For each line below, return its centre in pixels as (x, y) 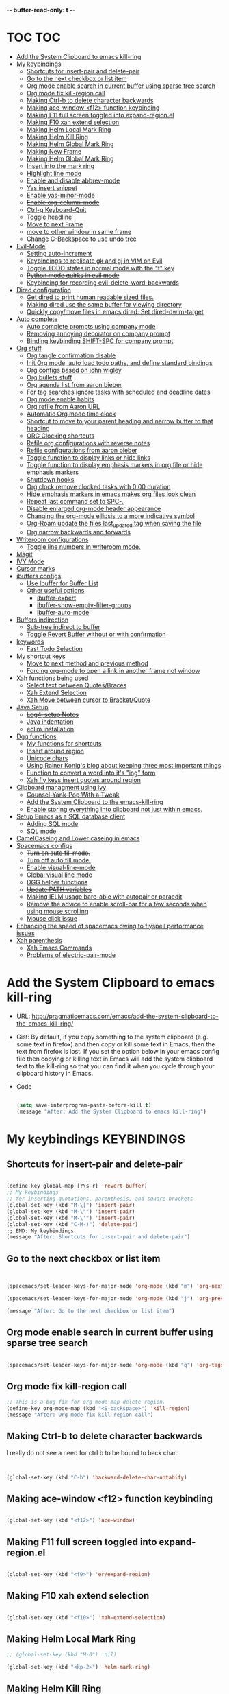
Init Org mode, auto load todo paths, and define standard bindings (119, 362)
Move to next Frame (55, 224)
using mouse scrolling (57, 911)
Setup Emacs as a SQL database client (71, 816)
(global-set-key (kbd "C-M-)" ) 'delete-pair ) (72, 1224)
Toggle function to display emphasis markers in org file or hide (114, 464)
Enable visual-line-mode (61, 867)
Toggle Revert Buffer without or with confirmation (96, 634)
